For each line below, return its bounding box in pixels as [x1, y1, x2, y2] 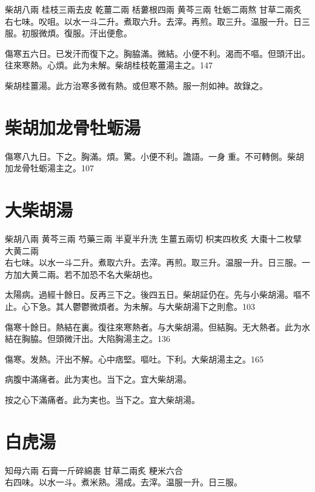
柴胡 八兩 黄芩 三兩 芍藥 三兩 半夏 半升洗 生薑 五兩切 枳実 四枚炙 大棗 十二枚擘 [5, 232, 302, 244]
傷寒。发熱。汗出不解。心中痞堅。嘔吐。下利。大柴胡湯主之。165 [5, 352, 264, 365]
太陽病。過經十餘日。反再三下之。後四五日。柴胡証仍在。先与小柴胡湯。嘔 [5, 288, 302, 301]
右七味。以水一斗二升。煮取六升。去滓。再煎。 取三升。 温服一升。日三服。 [5, 256, 302, 269]
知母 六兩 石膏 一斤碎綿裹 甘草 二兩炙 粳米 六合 [5, 464, 184, 476]
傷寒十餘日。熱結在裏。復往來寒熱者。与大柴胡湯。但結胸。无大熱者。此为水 [5, 320, 310, 333]
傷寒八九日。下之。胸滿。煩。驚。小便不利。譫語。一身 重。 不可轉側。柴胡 [5, 149, 304, 162]
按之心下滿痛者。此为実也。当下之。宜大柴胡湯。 [5, 393, 200, 405]
